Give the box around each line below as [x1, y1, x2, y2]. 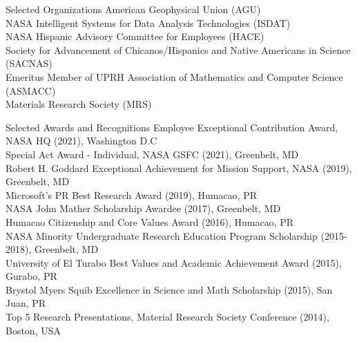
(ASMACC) [6, 83, 56, 97]
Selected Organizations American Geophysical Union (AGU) [6, 2, 261, 16]
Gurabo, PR [6, 269, 57, 283]
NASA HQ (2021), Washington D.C [6, 133, 157, 148]
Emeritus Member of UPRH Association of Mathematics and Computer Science [6, 69, 343, 84]
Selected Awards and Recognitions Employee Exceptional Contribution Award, [6, 120, 338, 134]
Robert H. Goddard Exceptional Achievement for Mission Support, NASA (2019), [6, 160, 352, 175]
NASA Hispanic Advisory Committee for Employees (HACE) [6, 29, 264, 44]
